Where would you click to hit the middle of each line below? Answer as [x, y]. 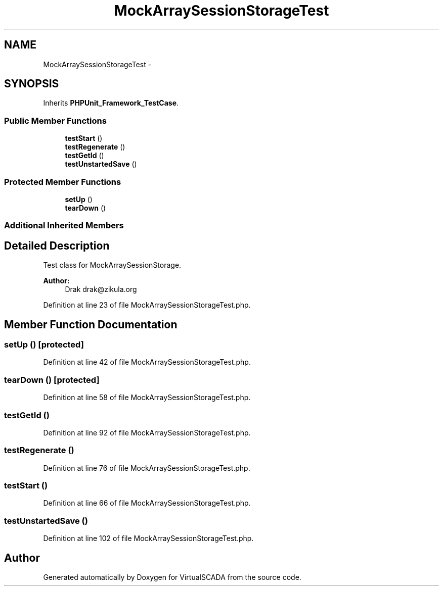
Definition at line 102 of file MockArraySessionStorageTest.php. [148, 538]
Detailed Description [57, 245]
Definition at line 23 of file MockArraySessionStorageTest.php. [147, 305]
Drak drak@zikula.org [101, 289]
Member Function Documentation [91, 324]
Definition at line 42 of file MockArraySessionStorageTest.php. [147, 362]
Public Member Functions [55, 120]
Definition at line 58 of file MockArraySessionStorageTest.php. [147, 398]
